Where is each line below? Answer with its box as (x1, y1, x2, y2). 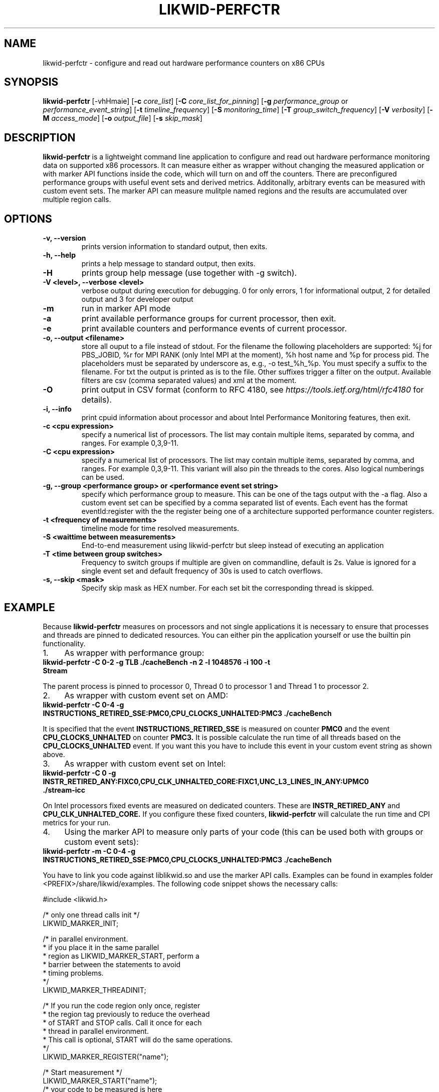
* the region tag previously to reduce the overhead (43, 1009, 210, 1018)
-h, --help (43, 251, 76, 260)
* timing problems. (43, 968, 104, 977)
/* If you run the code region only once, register (43, 1001, 200, 1010)
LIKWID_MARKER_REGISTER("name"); (43, 1052, 169, 1061)
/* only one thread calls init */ (43, 910, 140, 919)
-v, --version (43, 234, 86, 243)
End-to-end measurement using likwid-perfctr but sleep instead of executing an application (81, 541, 384, 550)
